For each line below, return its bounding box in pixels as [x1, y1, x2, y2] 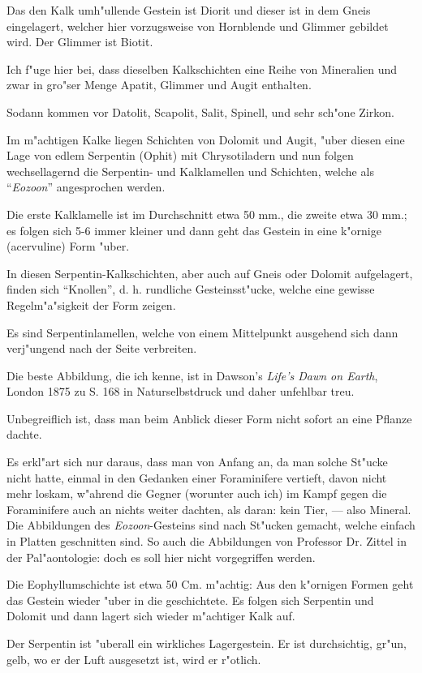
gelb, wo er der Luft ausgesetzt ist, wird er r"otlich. [6, 650, 261, 667]
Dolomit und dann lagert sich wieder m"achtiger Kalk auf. [6, 607, 295, 624]
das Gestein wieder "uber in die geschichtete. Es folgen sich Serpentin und [6, 591, 374, 608]
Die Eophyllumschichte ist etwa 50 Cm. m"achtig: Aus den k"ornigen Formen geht [6, 576, 414, 593]
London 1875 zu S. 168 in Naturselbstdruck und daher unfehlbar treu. [6, 383, 355, 400]
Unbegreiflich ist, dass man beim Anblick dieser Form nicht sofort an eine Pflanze [6, 409, 412, 427]
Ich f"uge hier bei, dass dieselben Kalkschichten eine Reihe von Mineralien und [6, 60, 398, 77]
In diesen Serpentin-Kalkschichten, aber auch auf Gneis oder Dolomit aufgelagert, [6, 264, 413, 281]
